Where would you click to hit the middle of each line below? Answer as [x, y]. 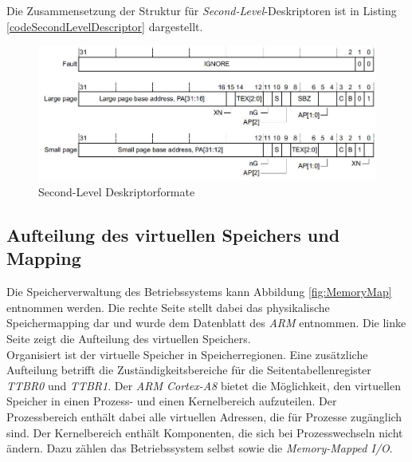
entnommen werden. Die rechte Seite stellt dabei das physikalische [168, 307]
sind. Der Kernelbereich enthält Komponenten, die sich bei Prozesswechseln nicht [205, 432]
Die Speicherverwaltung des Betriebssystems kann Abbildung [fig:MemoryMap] [199, 292]
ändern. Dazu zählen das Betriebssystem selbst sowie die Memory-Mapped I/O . [200, 448]
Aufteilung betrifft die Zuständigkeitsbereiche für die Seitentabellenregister [189, 370]
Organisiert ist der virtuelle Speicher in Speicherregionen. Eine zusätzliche [187, 354]
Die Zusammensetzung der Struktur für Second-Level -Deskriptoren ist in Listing [202, 10]
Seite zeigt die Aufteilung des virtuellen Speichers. [129, 339]
